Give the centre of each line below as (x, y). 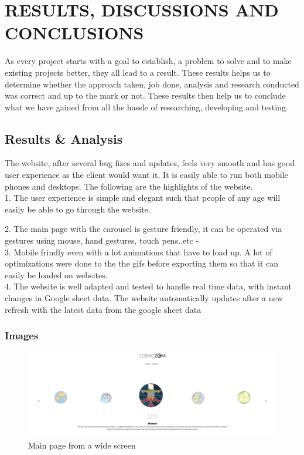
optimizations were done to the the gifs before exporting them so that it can (141, 263)
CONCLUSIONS (74, 33)
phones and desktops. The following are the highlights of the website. (129, 186)
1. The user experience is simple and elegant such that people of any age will (143, 198)
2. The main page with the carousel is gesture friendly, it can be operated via (144, 229)
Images (22, 336)
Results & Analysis (64, 138)
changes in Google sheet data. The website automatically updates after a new (144, 298)
